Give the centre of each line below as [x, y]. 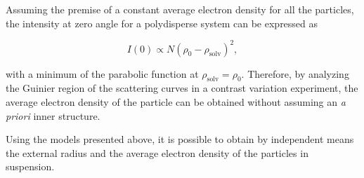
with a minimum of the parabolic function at [102, 73]
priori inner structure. [53, 115]
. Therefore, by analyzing [295, 73]
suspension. [30, 166]
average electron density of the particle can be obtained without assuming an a [176, 102]
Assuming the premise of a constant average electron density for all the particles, [180, 9]
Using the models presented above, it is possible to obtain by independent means [180, 139]
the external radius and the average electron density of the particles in [157, 152]
